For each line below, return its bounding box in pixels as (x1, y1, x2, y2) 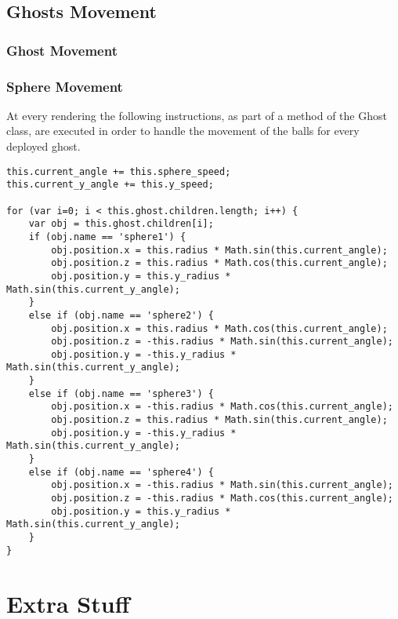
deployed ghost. (6, 138, 81, 155)
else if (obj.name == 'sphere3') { (28, 388, 214, 399)
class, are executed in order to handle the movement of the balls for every (6, 122, 360, 139)
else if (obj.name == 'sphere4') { (28, 466, 214, 478)
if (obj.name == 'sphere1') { (28, 231, 186, 242)
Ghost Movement (6, 40, 118, 60)
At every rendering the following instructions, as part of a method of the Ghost (6, 107, 387, 123)
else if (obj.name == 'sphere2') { (28, 309, 214, 321)
